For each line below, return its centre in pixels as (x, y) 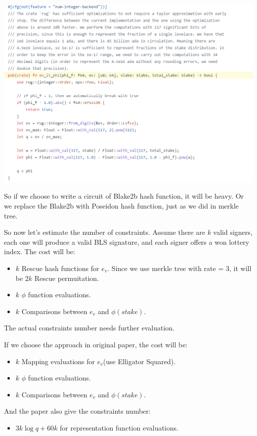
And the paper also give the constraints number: (77, 411)
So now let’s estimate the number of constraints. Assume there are (105, 232)
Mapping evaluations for (58, 361)
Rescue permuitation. (67, 278)
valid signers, (233, 232)
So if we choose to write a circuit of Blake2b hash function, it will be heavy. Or (124, 196)
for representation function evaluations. (119, 427)
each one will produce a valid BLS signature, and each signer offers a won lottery (127, 242)
